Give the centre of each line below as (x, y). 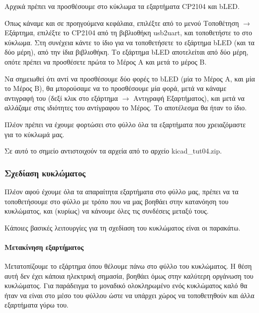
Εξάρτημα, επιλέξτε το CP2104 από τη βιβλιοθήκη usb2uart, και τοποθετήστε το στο (128, 33)
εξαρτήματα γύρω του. (37, 305)
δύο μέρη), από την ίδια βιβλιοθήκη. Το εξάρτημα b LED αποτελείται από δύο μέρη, (127, 52)
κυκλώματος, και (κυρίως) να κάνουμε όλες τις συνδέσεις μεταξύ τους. (107, 211)
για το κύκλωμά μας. (35, 134)
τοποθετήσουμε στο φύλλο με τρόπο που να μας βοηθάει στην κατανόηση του (117, 201)
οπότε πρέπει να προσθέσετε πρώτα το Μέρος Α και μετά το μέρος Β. (106, 61)
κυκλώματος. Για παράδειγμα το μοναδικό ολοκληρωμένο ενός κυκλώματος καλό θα (126, 285)
